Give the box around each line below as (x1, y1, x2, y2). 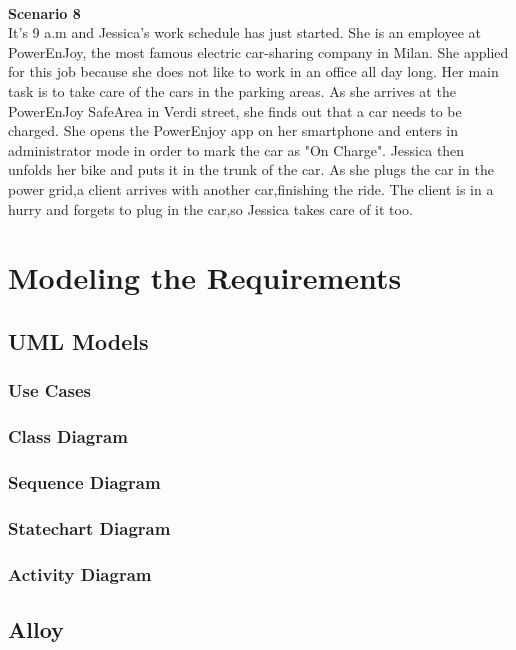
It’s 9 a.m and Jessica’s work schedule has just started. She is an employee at (8, 22, 482, 43)
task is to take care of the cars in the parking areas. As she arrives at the (8, 80, 456, 101)
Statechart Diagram (8, 515, 171, 540)
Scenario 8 (8, 2, 81, 23)
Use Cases (8, 378, 92, 403)
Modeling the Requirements (8, 257, 402, 298)
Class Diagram (8, 424, 128, 449)
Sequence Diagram (8, 469, 161, 494)
